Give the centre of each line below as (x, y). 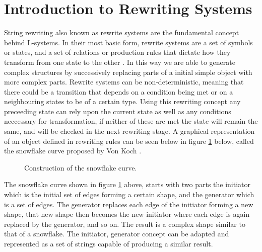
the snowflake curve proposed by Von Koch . (73, 151)
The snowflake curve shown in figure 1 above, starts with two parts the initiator (127, 184)
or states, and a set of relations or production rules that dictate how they (117, 52)
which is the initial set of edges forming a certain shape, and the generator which (129, 194)
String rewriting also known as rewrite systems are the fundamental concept (122, 32)
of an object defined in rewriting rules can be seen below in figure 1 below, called (129, 141)
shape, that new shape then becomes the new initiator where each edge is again (127, 214)
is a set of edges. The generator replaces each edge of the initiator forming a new (129, 204)
